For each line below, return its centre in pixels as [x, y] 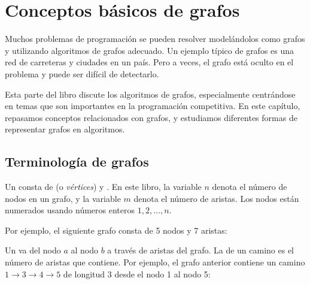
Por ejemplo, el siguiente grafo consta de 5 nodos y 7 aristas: [116, 230]
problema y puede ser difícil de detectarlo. [82, 73]
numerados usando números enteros [70, 210]
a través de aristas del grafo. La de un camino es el [201, 250]
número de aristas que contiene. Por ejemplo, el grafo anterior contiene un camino [155, 262]
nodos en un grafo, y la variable [63, 198]
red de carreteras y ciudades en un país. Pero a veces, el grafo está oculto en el [149, 62]
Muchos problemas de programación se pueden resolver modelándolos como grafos [155, 39]
